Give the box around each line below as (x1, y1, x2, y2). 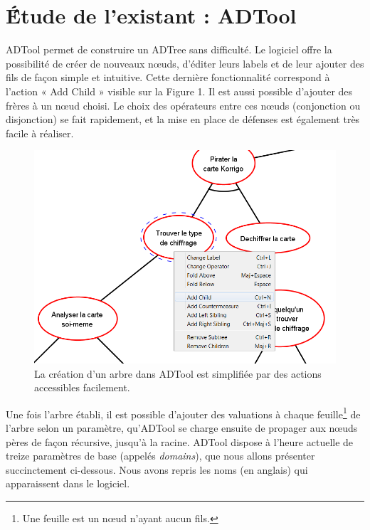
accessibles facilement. (34, 380, 130, 395)
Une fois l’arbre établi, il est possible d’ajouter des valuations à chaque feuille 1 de (6, 404, 361, 421)
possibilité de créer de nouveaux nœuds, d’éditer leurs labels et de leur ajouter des (6, 55, 364, 70)
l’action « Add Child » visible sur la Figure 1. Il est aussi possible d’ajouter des (6, 83, 353, 98)
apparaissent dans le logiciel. (6, 476, 130, 491)
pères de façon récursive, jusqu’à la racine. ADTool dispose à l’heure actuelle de (6, 434, 354, 449)
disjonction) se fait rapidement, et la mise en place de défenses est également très (6, 112, 360, 127)
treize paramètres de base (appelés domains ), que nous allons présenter (6, 448, 315, 463)
